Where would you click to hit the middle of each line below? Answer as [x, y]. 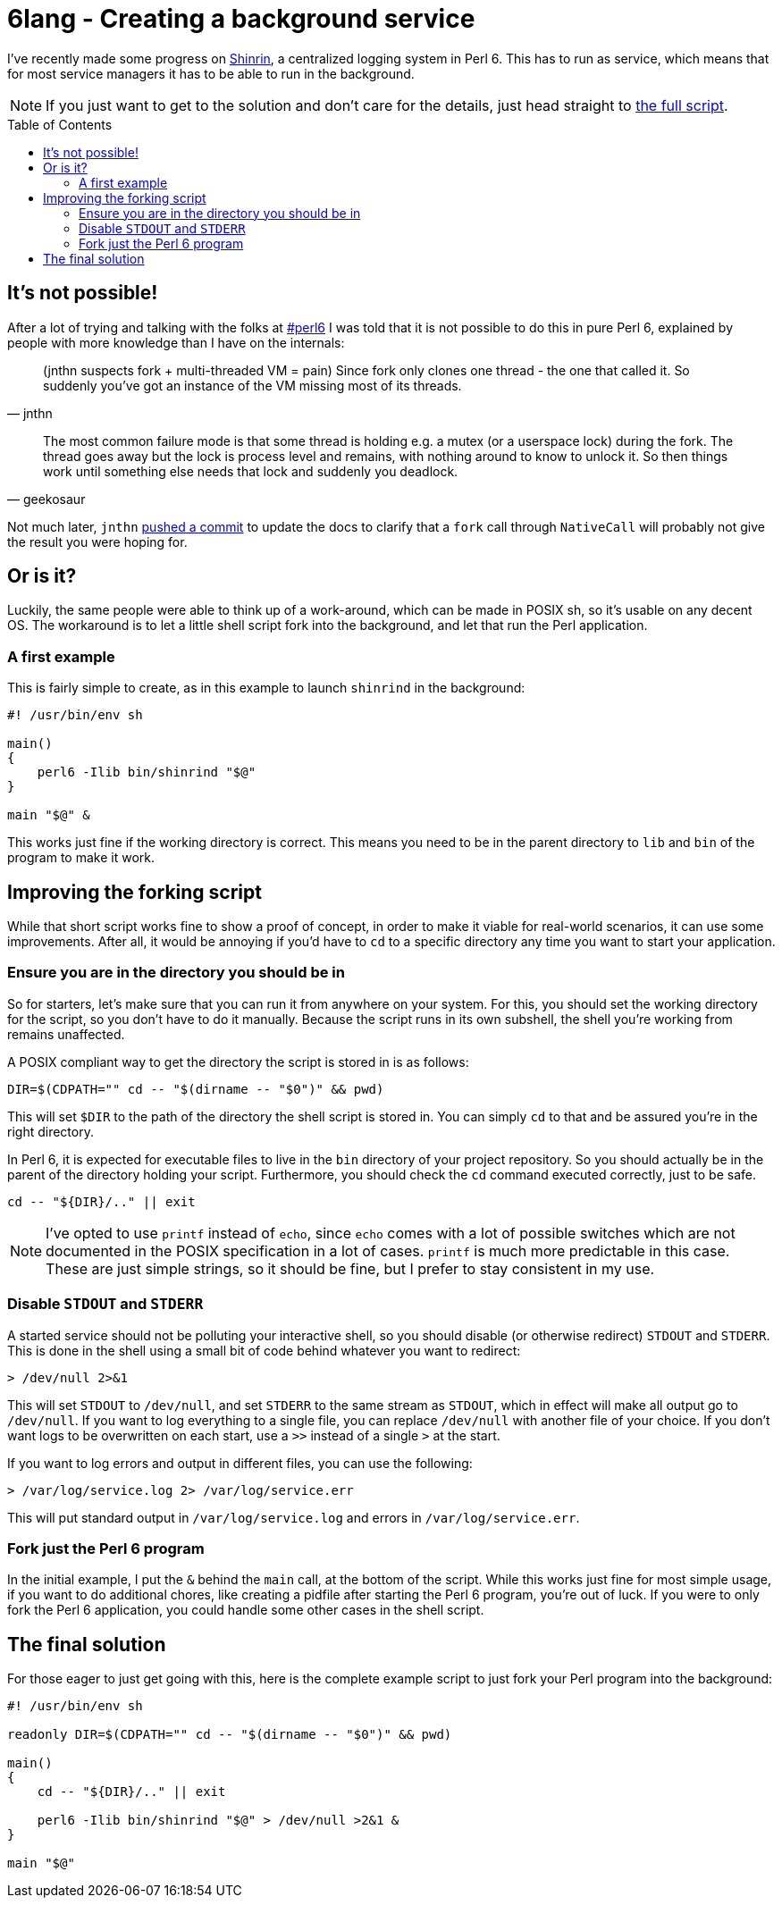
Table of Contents [60, 124]
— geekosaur [46, 499]
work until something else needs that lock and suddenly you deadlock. [251, 471]
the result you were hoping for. [97, 541]
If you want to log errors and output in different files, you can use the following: [240, 1463]
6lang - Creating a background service [241, 19]
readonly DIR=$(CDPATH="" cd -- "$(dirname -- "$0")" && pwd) [230, 1735]
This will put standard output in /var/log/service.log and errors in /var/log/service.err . [294, 1517]
